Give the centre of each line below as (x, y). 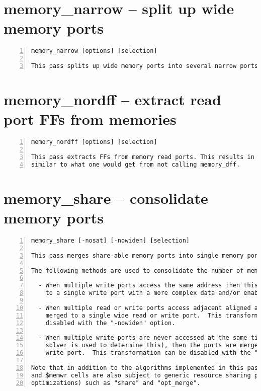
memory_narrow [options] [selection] (94, 51)
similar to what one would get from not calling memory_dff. (136, 164)
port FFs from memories (90, 119)
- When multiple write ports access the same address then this (148, 286)
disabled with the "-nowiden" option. (110, 323)
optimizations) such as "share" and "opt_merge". (116, 383)
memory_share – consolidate (106, 198)
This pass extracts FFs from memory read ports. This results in (143, 157)
